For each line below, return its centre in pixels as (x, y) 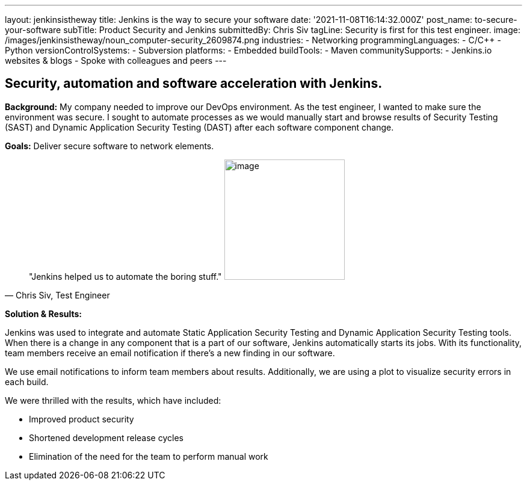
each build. (27, 382)
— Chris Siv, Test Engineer (57, 295)
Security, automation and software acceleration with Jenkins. (194, 84)
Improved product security (82, 419)
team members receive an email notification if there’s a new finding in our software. (170, 353)
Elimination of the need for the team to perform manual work (149, 456)
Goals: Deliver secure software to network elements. (109, 146)
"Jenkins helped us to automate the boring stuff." (125, 276)
